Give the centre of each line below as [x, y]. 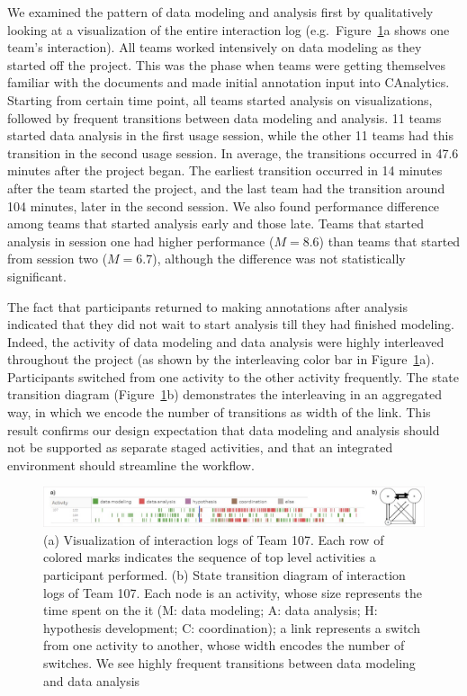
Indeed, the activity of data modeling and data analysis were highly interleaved [226, 341]
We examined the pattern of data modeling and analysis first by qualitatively [220, 12]
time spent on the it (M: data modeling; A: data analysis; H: [211, 610]
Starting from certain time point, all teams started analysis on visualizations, [220, 99]
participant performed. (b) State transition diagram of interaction [225, 574]
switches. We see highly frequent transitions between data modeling [229, 662]
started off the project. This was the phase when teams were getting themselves [227, 64]
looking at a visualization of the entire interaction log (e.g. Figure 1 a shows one [229, 29]
